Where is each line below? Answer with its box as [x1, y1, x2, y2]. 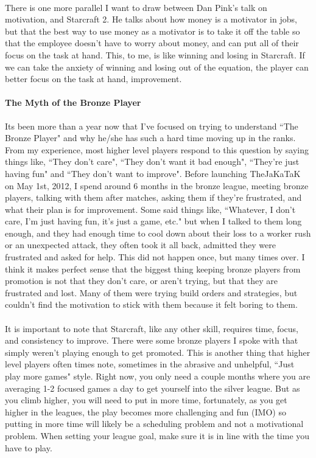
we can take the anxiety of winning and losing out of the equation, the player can [5, 60, 309, 73]
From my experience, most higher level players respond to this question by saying [5, 143, 309, 156]
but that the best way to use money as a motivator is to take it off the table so [5, 24, 300, 37]
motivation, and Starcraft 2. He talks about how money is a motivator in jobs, [5, 13, 297, 26]
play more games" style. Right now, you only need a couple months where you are [5, 370, 311, 383]
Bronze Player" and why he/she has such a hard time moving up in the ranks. [5, 131, 296, 144]
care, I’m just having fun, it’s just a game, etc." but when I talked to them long [5, 215, 302, 227]
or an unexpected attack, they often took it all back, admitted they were [5, 238, 276, 251]
